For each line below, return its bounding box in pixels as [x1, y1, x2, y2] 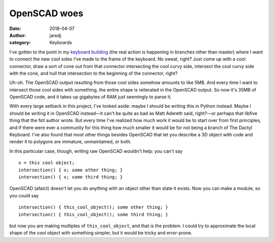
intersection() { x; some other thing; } [18, 167, 123, 173]
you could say [9, 192, 39, 198]
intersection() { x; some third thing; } [18, 174, 123, 180]
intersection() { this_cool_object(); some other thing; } [18, 204, 168, 210]
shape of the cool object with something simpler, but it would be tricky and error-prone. [9, 230, 193, 236]
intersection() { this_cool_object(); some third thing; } [18, 211, 168, 217]
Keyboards [49, 40, 72, 46]
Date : [9, 25, 21, 32]
